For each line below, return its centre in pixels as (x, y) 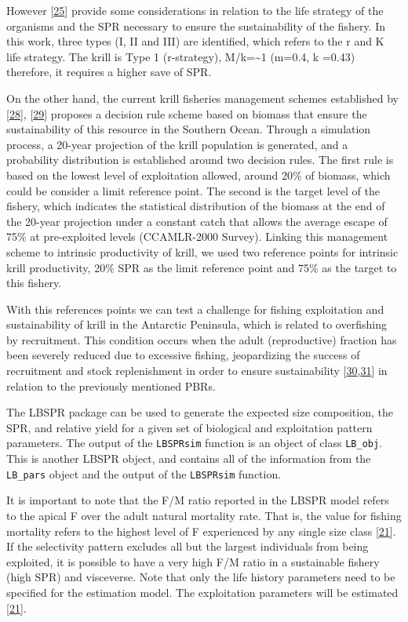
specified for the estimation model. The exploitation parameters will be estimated (202, 592)
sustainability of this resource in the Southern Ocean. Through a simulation (189, 129)
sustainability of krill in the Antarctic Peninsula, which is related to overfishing (197, 324)
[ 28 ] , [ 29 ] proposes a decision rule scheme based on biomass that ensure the (187, 113)
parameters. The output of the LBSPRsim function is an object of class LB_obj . (195, 443)
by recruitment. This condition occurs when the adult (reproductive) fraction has (202, 339)
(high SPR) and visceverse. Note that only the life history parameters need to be (201, 577)
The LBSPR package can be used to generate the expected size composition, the (200, 412)
